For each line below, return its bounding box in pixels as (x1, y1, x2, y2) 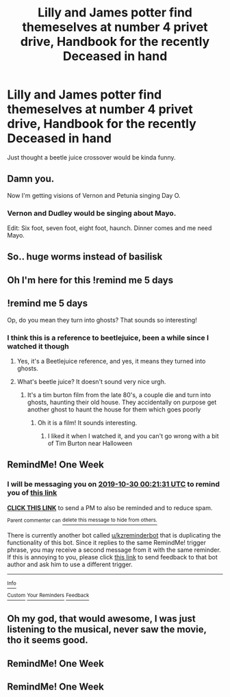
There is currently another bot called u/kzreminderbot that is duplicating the (7, 531, 221, 540)
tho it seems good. (7, 635, 88, 646)
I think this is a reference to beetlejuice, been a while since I (7, 333, 209, 342)
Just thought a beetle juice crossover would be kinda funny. (7, 153, 176, 162)
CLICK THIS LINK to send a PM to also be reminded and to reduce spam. (7, 503, 213, 511)
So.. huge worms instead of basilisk (7, 251, 163, 263)
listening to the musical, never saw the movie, (7, 624, 207, 635)
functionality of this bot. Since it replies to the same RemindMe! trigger (7, 539, 207, 547)
